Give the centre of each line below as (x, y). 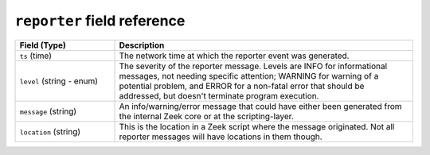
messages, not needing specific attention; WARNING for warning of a (249, 76)
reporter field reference (100, 21)
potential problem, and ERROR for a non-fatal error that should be (242, 86)
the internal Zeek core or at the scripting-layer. (206, 116)
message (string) (48, 111)
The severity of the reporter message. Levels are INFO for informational (253, 66)
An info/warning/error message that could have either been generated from (260, 106)
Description (142, 45)
